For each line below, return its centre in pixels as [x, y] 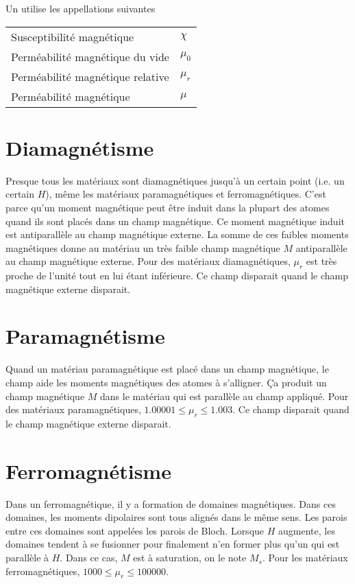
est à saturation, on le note [190, 558]
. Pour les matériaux [305, 558]
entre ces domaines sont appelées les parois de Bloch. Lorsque [135, 530]
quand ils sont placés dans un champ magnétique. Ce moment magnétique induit [175, 221]
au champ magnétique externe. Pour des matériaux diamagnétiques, [148, 261]
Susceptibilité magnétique [73, 36]
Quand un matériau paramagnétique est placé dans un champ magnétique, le [167, 369]
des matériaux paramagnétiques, [73, 409]
